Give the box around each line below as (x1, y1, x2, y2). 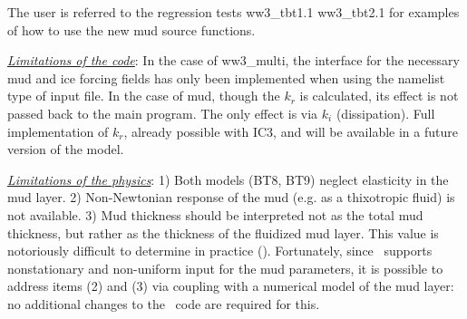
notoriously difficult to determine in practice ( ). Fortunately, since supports (7, 241, 433, 260)
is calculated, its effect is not (299, 86, 459, 105)
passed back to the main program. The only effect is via (7, 103, 318, 122)
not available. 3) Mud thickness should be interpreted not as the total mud (7, 205, 423, 224)
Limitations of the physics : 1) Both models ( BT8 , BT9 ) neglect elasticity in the (7, 169, 449, 188)
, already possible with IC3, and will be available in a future (123, 121, 458, 140)
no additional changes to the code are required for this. (7, 294, 320, 313)
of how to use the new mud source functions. (7, 20, 256, 39)
